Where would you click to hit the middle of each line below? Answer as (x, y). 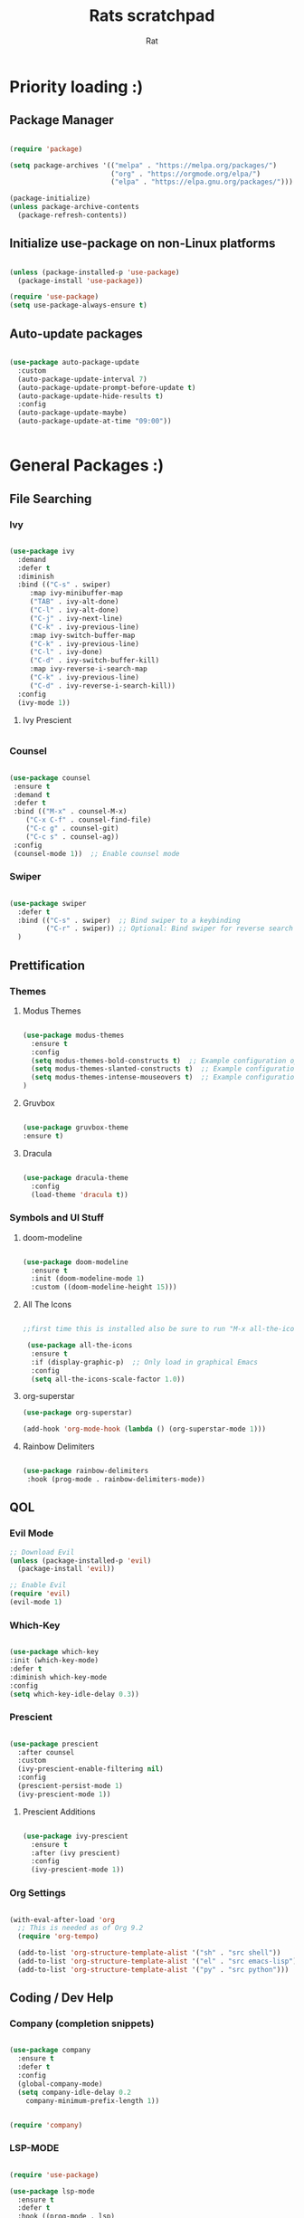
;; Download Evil (42, 1552)
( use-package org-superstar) (77, 1413)
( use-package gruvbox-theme (75, 1128)
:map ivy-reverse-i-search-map (88, 669)
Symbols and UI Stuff (57, 1218)
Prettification (47, 965)
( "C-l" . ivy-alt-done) (74, 610)
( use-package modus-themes (73, 1035)
